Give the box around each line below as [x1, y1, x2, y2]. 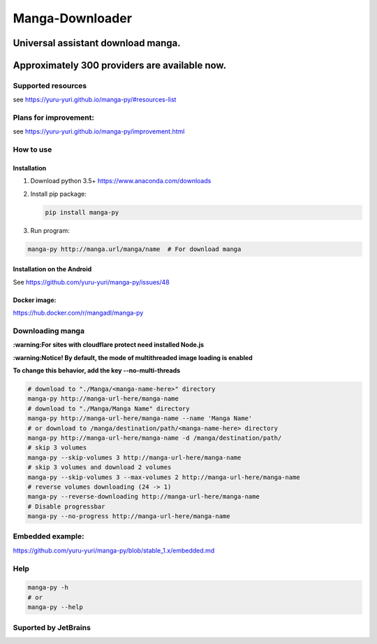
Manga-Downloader [13, 10, 133, 26]
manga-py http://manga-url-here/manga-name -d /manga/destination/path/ [27, 434, 282, 442]
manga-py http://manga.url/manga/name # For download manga [27, 245, 242, 253]
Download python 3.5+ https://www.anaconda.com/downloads [30, 177, 212, 185]
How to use [13, 145, 52, 155]
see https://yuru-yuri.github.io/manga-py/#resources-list [13, 95, 177, 104]
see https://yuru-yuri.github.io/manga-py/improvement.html [13, 127, 185, 136]
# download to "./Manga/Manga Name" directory [27, 404, 190, 413]
